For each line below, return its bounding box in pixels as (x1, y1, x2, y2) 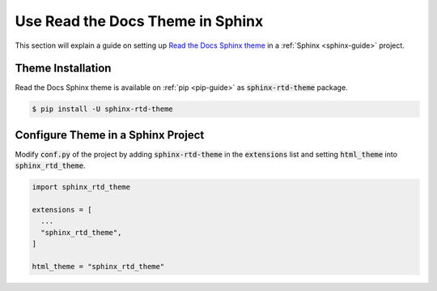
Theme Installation (15, 62, 112, 75)
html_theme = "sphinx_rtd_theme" (32, 262, 165, 272)
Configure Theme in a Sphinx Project (15, 128, 205, 142)
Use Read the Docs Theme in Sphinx (15, 12, 264, 30)
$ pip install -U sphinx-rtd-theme (32, 105, 173, 113)
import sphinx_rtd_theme (32, 182, 131, 192)
